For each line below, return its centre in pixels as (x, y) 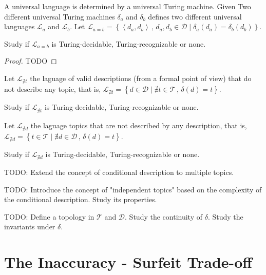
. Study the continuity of (164, 216)
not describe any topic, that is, (53, 89)
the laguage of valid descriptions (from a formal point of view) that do (141, 78)
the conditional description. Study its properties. (81, 199)
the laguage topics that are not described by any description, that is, (139, 125)
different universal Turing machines (60, 16)
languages (20, 26)
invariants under (30, 227)
